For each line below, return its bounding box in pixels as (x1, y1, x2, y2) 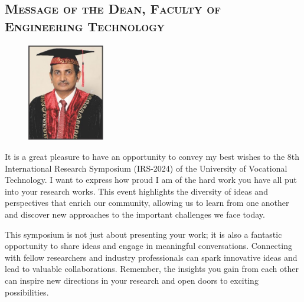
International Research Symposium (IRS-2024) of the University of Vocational (5, 162, 287, 174)
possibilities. (5, 285, 49, 298)
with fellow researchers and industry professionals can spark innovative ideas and (5, 251, 298, 263)
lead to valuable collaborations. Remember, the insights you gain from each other (5, 262, 299, 275)
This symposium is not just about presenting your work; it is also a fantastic (5, 228, 282, 240)
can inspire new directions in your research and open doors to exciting (5, 274, 259, 286)
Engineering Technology (5, 17, 165, 35)
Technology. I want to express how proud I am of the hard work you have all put (5, 173, 297, 186)
